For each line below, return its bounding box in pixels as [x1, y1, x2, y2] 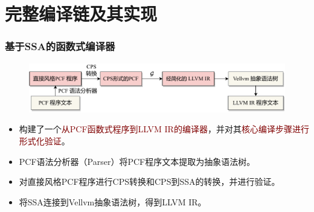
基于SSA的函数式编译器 [5, 39, 115, 54]
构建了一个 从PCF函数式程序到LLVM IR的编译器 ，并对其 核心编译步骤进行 [19, 123, 309, 135]
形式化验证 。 [19, 134, 70, 147]
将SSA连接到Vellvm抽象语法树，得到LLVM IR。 [19, 195, 207, 208]
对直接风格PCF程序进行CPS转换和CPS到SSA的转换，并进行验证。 [19, 175, 280, 188]
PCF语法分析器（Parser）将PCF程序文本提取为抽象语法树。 [19, 155, 255, 167]
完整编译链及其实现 [5, 1, 158, 26]
